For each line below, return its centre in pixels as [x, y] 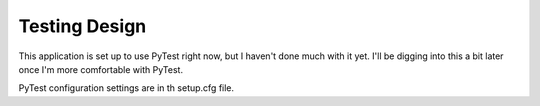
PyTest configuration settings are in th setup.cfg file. [126, 88]
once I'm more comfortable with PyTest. [101, 69]
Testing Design [82, 26]
